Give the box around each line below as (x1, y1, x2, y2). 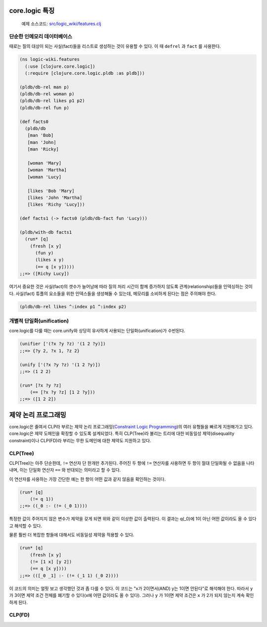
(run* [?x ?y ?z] (19, 382, 62, 388)
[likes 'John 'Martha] (27, 195, 83, 200)
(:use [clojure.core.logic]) (25, 63, 96, 69)
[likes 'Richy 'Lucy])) (27, 202, 85, 208)
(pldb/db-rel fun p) (19, 105, 69, 111)
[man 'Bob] (27, 132, 54, 138)
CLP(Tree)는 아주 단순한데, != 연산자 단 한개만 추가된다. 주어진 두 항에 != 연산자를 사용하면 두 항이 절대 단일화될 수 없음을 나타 (9, 460, 255, 466)
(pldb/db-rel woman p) (19, 91, 75, 97)
